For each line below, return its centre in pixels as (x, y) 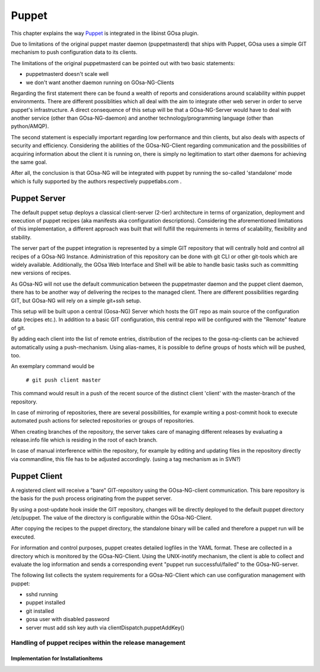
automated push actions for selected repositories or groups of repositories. (103, 421)
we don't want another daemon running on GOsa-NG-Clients (100, 82)
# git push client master (63, 380)
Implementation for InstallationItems (57, 658)
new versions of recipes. (41, 273)
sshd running (42, 594)
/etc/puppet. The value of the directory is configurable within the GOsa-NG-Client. (112, 517)
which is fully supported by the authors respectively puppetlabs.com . (96, 181)
